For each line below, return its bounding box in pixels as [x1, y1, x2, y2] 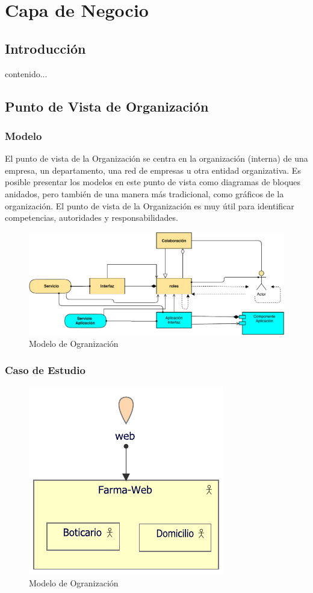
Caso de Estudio [5, 363, 85, 378]
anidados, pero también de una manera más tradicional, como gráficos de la [5, 187, 284, 200]
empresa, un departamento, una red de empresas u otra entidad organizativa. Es [5, 163, 301, 176]
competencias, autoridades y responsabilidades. [5, 211, 178, 224]
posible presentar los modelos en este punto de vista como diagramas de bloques [5, 176, 301, 188]
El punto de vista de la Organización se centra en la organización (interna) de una [5, 152, 308, 165]
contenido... [5, 67, 48, 80]
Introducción [5, 39, 86, 57]
